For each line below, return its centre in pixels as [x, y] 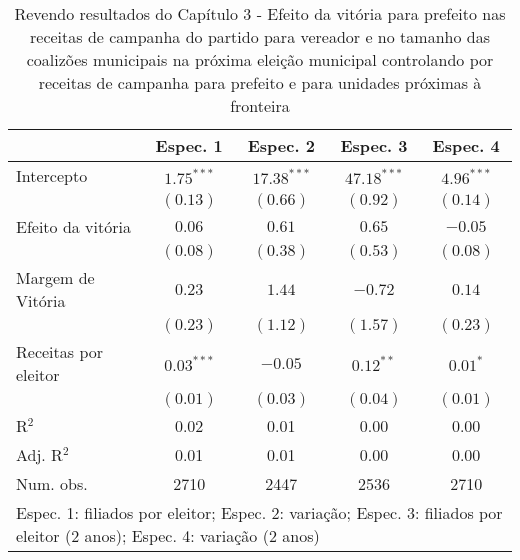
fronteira [260, 105]
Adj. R [39, 454]
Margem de [55, 277]
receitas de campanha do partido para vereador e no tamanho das [260, 36]
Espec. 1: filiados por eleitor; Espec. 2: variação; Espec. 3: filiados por [259, 512]
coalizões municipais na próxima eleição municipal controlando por [260, 59]
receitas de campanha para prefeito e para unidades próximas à [260, 82]
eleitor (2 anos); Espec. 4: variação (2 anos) [168, 535]
